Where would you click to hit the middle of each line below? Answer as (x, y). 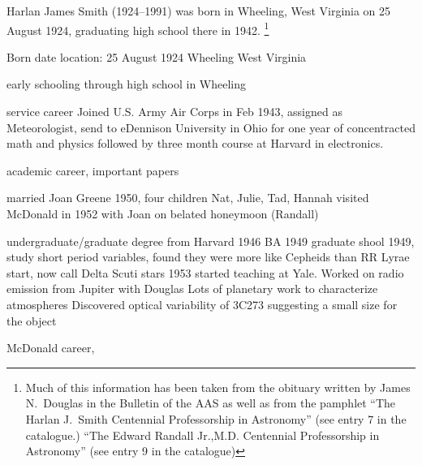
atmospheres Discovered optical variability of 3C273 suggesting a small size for (202, 304)
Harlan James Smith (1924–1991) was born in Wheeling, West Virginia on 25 (199, 11)
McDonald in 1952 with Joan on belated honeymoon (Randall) (163, 213)
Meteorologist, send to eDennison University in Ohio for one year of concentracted (211, 127)
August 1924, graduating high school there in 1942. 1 (138, 28)
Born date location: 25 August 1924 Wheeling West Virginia (157, 56)
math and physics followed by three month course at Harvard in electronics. (195, 143)
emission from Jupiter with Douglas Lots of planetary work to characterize (192, 288)
